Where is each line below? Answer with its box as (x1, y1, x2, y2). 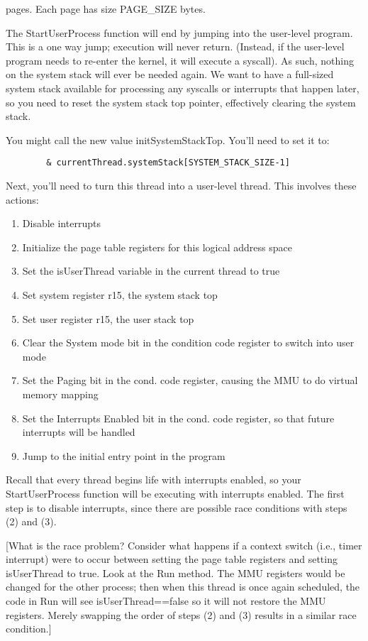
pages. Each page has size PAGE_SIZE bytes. (6, 1, 206, 16)
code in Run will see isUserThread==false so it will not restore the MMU (6, 593, 326, 608)
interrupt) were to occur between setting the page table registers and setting (6, 552, 338, 566)
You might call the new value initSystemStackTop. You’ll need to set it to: (6, 132, 330, 147)
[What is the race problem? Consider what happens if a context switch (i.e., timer (6, 537, 362, 552)
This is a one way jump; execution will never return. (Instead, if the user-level (6, 39, 345, 54)
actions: (6, 192, 39, 207)
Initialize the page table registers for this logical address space (22, 239, 292, 254)
